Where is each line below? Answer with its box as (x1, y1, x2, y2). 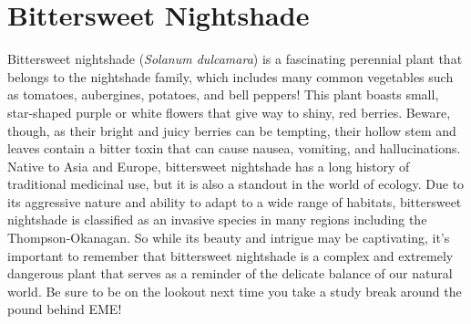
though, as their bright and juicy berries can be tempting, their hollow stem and (7, 120, 456, 140)
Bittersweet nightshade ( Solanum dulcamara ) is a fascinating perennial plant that (7, 49, 463, 68)
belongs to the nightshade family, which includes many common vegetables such (7, 67, 454, 86)
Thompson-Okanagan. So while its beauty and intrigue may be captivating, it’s (7, 228, 450, 247)
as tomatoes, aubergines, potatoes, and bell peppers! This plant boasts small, (7, 85, 439, 104)
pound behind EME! (7, 299, 122, 319)
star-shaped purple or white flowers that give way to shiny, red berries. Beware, (7, 102, 451, 121)
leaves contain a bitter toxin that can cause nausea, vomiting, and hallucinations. (7, 139, 461, 158)
